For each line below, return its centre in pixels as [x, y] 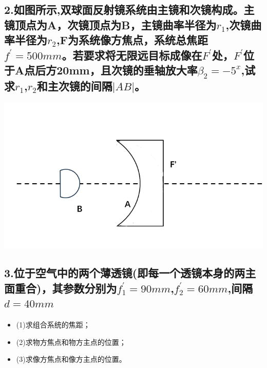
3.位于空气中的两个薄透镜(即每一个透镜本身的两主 [130, 273]
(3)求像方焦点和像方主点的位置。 [71, 359]
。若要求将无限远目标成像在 [132, 55]
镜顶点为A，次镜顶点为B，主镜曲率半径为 [110, 24]
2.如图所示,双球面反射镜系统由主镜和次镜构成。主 [129, 9]
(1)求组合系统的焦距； [53, 324]
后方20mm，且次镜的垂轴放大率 [116, 70]
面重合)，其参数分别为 [61, 288]
